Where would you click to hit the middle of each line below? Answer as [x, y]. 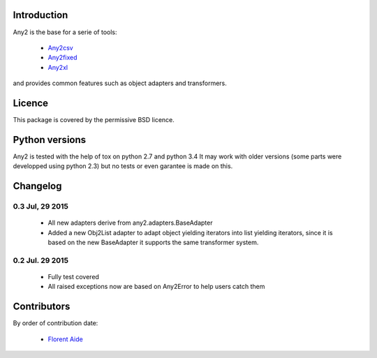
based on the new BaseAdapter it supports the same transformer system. [153, 243]
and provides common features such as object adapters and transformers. [120, 83]
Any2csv [60, 47]
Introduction [40, 15]
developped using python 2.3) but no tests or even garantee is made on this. [123, 166]
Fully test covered [73, 276]
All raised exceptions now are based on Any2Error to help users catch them [156, 287]
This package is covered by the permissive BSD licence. [94, 119]
